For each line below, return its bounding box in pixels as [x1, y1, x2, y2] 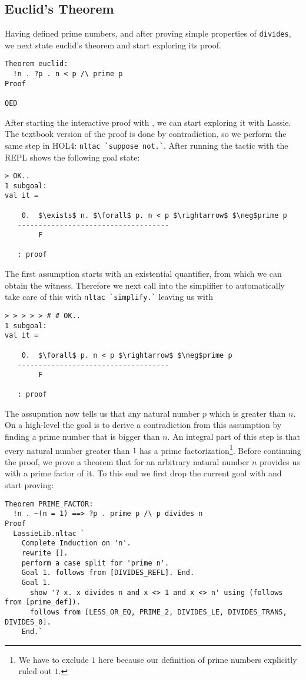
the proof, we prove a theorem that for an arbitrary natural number [5, 455, 250, 467]
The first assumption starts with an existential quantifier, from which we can [5, 267, 282, 280]
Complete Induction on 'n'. [21, 539, 131, 548]
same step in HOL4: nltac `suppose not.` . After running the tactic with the [5, 139, 288, 151]
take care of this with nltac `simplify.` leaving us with [5, 290, 214, 303]
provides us [260, 455, 300, 467]
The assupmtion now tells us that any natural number [5, 407, 200, 419]
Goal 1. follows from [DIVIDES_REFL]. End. [21, 568, 195, 577]
